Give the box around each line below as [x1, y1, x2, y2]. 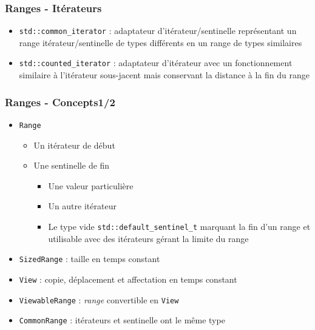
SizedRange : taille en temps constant [19, 252, 160, 265]
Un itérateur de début [33, 138, 115, 151]
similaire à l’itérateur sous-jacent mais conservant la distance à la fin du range [19, 69, 310, 81]
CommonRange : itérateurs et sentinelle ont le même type [19, 314, 225, 326]
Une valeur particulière [48, 179, 134, 192]
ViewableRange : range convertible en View [19, 293, 179, 306]
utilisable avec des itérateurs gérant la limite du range [48, 232, 249, 244]
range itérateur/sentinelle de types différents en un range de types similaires [19, 36, 302, 49]
